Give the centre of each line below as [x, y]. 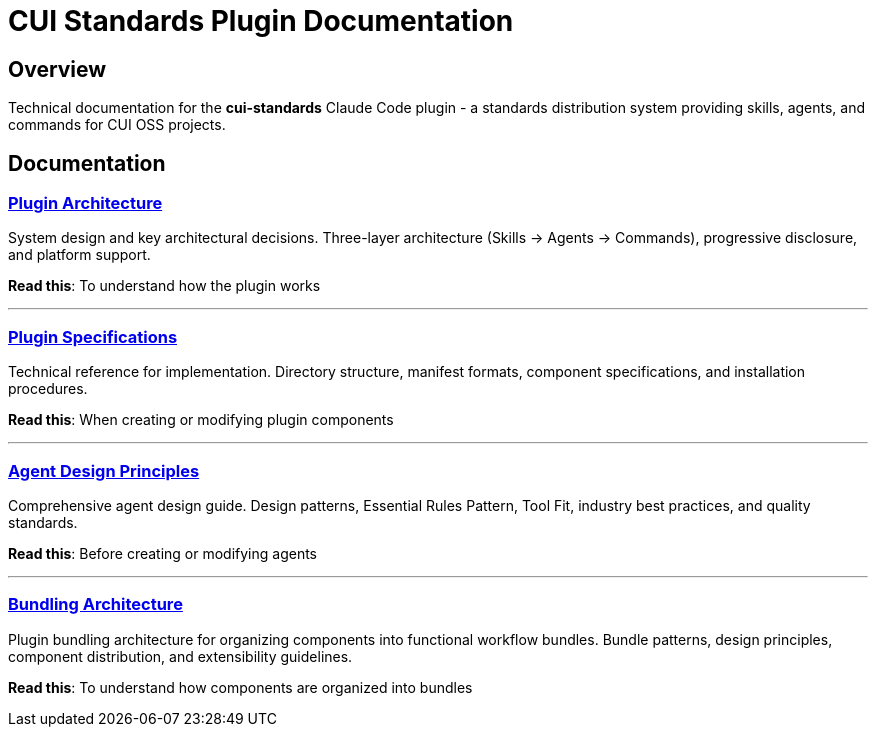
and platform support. [79, 255]
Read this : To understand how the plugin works [164, 286]
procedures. [48, 389]
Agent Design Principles [104, 470]
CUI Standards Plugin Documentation [261, 21]
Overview [57, 69]
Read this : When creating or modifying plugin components [201, 420]
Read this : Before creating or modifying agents [163, 553]
